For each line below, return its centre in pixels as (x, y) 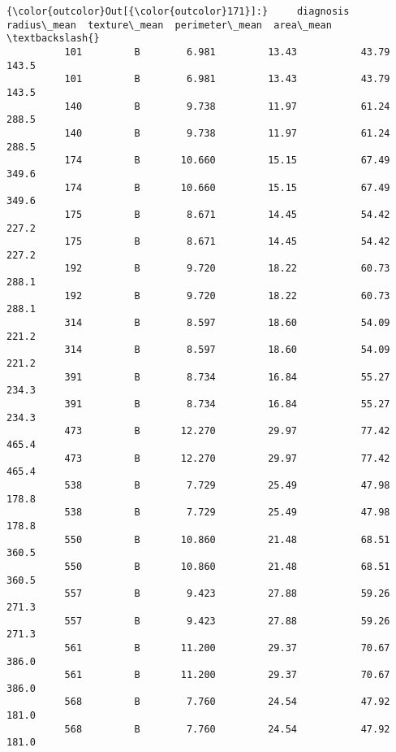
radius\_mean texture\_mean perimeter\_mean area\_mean (169, 25)
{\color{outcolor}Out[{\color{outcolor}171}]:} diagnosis (178, 11)
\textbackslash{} (53, 39)
